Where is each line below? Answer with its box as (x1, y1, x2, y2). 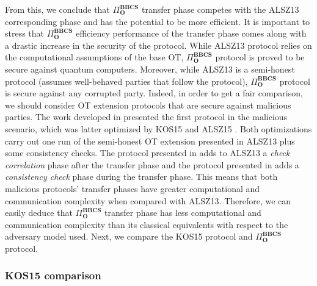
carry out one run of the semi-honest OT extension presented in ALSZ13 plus (5, 134, 295, 147)
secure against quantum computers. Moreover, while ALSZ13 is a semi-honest (5, 62, 295, 75)
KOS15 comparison (5, 268, 101, 283)
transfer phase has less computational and (104, 206, 261, 219)
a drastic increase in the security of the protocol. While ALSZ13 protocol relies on (5, 38, 312, 51)
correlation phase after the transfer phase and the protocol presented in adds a (5, 158, 299, 171)
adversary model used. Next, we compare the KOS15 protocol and (5, 230, 253, 243)
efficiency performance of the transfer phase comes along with (76, 27, 307, 40)
